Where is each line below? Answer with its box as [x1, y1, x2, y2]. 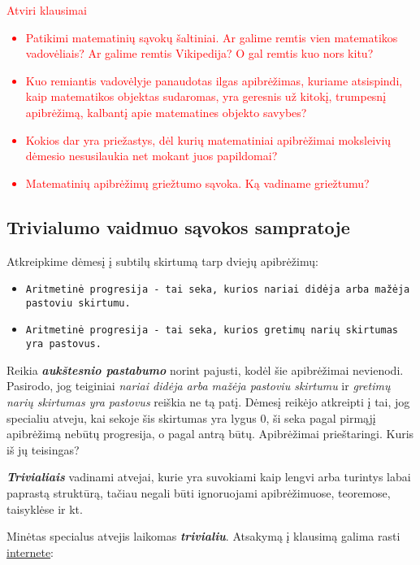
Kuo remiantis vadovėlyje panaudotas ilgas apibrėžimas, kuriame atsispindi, [25, 72, 403, 89]
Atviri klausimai [6, 2, 87, 18]
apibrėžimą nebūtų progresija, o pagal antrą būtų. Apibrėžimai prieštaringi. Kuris [6, 425, 414, 442]
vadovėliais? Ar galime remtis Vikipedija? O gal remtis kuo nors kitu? [25, 45, 374, 62]
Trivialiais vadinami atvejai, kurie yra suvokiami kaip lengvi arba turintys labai [6, 468, 411, 485]
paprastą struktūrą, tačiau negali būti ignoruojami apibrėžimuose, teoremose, [6, 484, 391, 501]
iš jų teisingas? [6, 441, 80, 458]
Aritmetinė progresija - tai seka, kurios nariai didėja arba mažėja [25, 284, 410, 296]
